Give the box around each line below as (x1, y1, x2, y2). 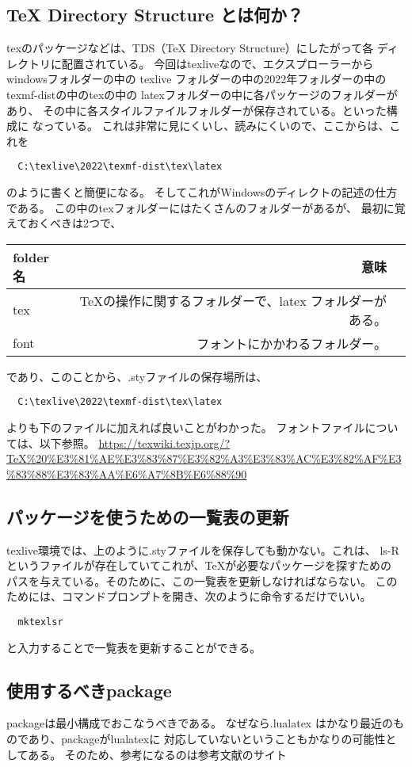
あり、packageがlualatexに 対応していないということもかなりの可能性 (28, 731, 386, 747)
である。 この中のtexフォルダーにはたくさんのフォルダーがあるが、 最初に (6, 199, 395, 216)
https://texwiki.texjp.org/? (98, 434, 231, 451)
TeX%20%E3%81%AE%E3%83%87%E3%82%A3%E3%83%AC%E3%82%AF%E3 (6, 450, 402, 467)
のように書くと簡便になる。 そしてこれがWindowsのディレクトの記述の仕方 (6, 184, 398, 200)
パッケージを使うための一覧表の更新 (6, 504, 289, 529)
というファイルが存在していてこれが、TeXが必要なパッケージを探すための (6, 557, 391, 574)
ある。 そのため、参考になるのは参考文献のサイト (28, 746, 287, 762)
